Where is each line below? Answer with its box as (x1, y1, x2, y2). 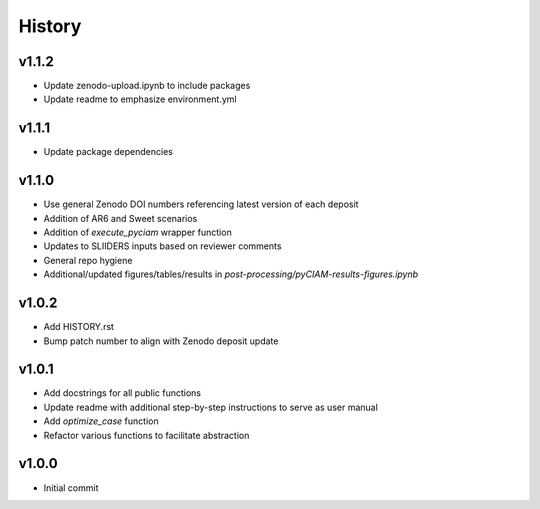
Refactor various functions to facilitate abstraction (43, 429, 250, 441)
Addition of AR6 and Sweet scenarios (43, 212, 198, 224)
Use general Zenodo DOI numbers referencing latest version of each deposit (43, 198, 359, 210)
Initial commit (43, 481, 99, 494)
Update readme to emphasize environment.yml (43, 93, 237, 105)
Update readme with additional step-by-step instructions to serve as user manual (43, 401, 379, 413)
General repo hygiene (43, 254, 133, 266)
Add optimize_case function (43, 415, 159, 427)
